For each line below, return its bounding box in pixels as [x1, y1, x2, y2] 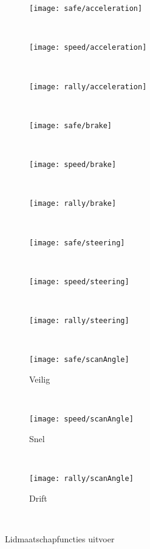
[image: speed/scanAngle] [29, 415, 134, 424]
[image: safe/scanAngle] [29, 355, 129, 364]
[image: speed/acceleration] [29, 43, 147, 52]
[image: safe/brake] [29, 121, 112, 130]
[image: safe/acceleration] [29, 4, 143, 13]
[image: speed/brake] [29, 160, 117, 169]
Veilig [29, 372, 50, 385]
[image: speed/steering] [29, 277, 129, 286]
